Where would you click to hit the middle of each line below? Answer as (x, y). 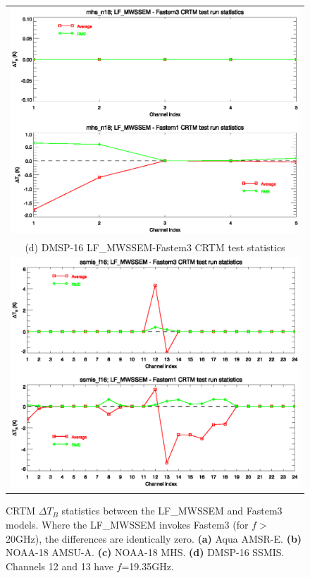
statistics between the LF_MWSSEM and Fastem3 (172, 511)
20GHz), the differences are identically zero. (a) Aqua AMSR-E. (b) (154, 538)
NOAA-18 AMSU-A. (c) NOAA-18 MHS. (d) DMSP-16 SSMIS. (145, 552)
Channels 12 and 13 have (60, 566)
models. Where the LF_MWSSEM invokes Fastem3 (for (127, 524)
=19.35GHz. (148, 566)
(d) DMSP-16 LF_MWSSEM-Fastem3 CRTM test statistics (155, 247)
